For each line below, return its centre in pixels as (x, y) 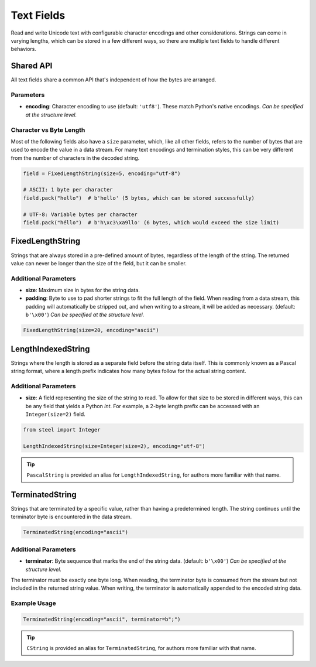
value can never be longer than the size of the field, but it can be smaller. (99, 263)
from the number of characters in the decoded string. (75, 158)
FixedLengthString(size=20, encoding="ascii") (91, 330)
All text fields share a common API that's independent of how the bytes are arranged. (114, 80)
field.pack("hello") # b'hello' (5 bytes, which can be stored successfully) (139, 198)
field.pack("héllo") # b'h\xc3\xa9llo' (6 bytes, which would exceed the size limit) (151, 223)
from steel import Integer (62, 430)
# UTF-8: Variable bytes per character (80, 214)
